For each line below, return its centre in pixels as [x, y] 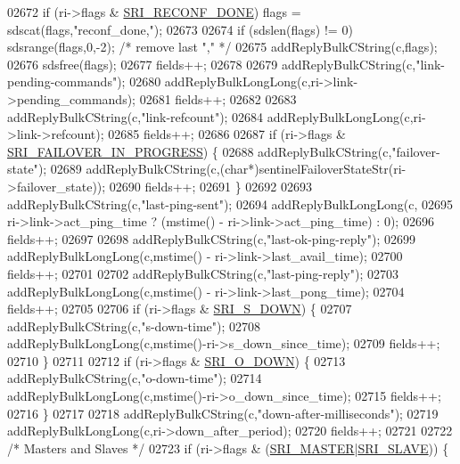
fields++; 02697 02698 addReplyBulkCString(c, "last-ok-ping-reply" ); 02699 [211, 238]
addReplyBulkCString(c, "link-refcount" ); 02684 [136, 116]
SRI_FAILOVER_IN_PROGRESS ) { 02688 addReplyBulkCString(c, [200, 151]
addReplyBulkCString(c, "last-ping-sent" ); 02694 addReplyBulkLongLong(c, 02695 [230, 204]
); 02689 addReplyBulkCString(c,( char [143, 169]
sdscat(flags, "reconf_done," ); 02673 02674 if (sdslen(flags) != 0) [180, 29]
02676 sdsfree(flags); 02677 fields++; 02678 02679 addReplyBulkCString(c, [212, 64]
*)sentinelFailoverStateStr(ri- [327, 169]
